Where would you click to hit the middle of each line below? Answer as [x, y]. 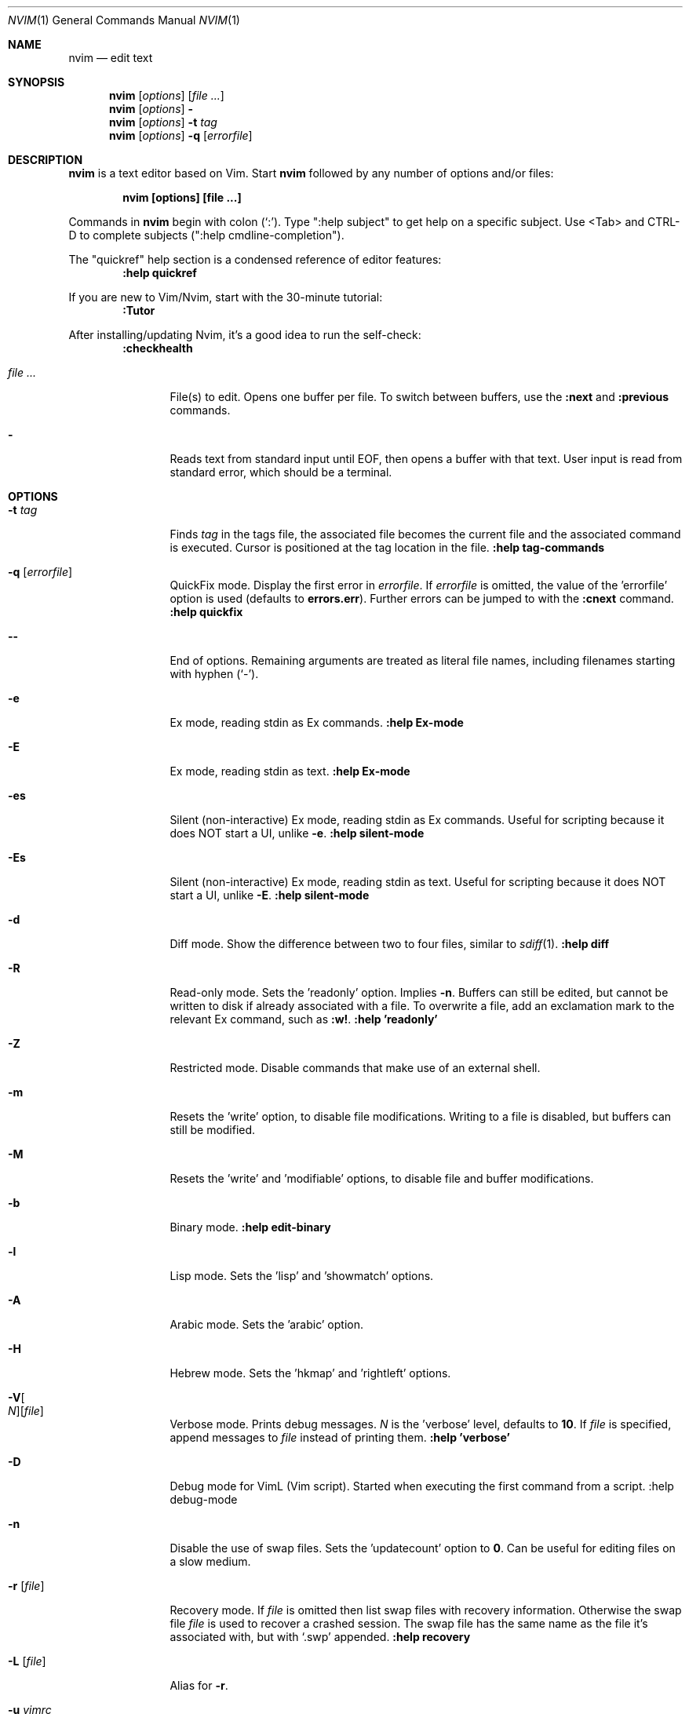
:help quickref [160, 273]
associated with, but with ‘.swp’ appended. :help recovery [320, 1637]
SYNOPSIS [36, 82]
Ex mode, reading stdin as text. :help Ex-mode [290, 771]
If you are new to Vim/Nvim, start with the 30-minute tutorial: [226, 297]
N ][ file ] [26, 1411]
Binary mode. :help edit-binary [250, 1227]
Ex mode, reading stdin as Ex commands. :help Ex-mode [317, 722]
